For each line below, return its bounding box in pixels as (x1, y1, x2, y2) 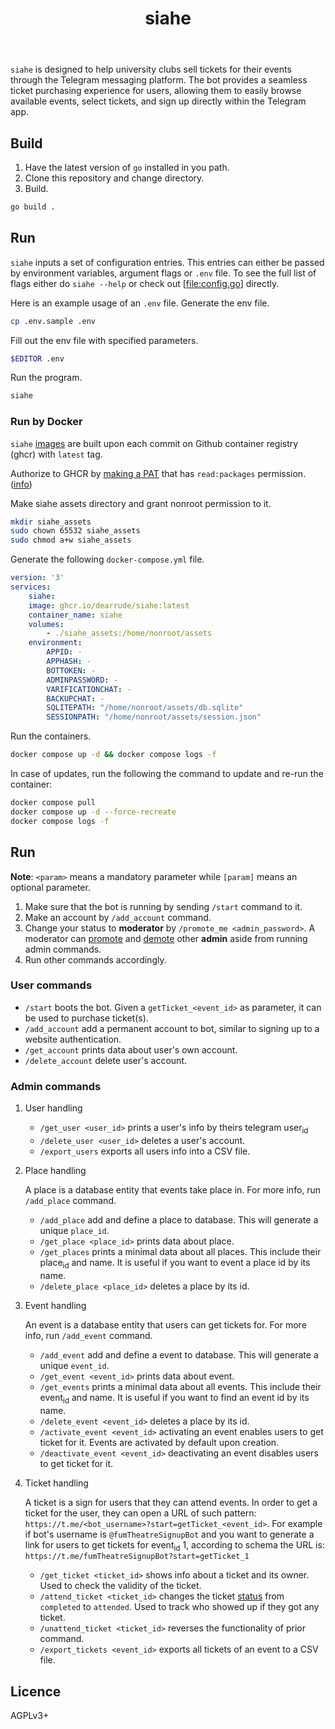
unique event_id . (39, 1359, 110, 1371)
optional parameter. (10, 881, 91, 893)
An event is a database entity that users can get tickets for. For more (24, 1318, 307, 1331)
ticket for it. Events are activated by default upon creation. (39, 1436, 280, 1448)
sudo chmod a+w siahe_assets (10, 535, 132, 546)
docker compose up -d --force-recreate (10, 807, 177, 817)
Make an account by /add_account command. (24, 911, 212, 923)
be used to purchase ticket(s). (24, 1012, 149, 1024)
